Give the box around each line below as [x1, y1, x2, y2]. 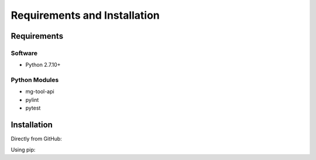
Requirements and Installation [11, 9, 160, 22]
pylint [25, 96, 39, 103]
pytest [25, 104, 41, 111]
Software [11, 49, 38, 57]
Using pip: [11, 146, 36, 153]
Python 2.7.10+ [25, 62, 61, 69]
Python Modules [11, 76, 59, 84]
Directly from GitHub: [11, 135, 63, 142]
